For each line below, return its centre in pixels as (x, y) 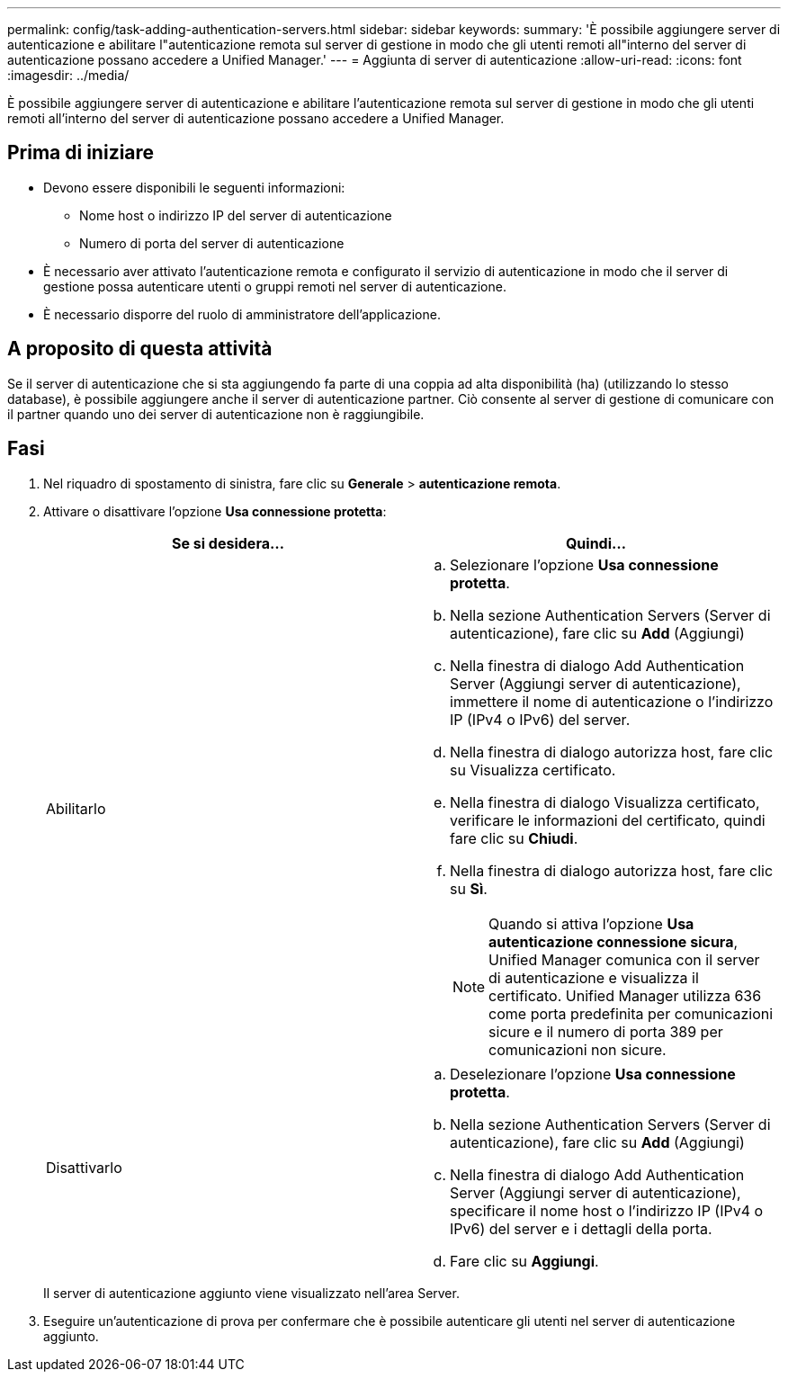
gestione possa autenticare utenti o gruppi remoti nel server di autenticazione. (275, 286)
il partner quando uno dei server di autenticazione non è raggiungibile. (216, 414)
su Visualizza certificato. (533, 770)
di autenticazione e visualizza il (594, 977)
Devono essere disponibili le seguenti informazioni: (194, 187)
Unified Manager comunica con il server (624, 959)
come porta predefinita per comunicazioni (631, 1013)
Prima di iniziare (81, 153)
